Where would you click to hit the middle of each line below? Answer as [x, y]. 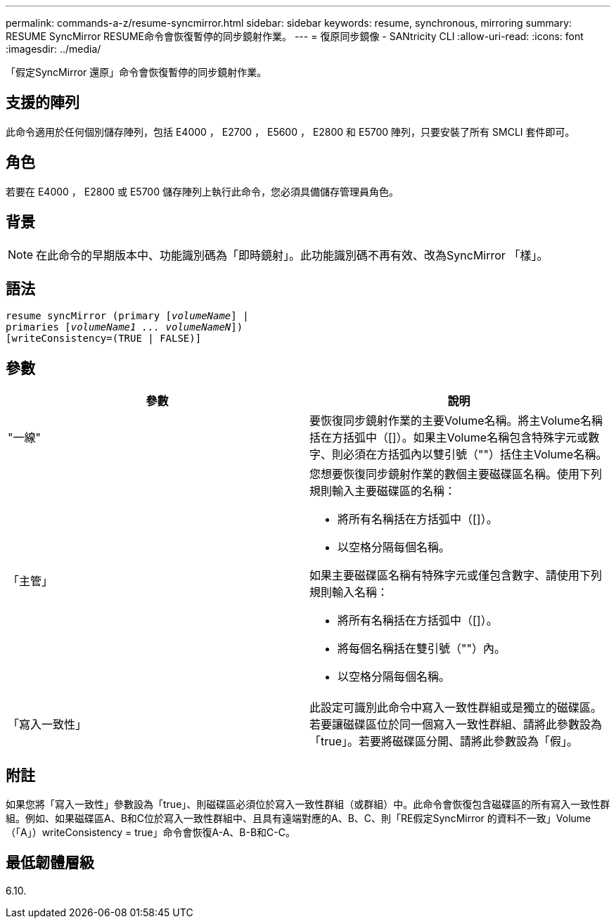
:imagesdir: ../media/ [53, 49]
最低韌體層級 [50, 863]
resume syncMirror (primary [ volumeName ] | [127, 316]
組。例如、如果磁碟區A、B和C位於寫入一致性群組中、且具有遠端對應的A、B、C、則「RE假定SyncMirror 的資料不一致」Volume [299, 819]
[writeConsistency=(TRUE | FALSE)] [104, 339]
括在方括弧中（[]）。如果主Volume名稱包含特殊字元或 [449, 438]
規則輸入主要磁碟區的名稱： [383, 491]
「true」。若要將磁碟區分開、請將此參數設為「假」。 [444, 742]
